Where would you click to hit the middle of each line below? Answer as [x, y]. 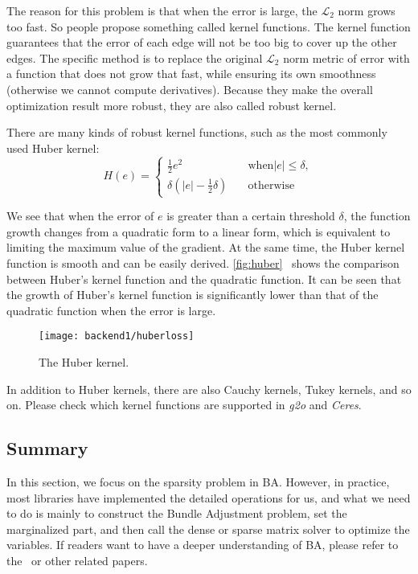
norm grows [367, 10]
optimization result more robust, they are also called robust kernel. [172, 105]
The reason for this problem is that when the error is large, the [162, 10]
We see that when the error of [80, 216]
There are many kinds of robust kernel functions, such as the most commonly [197, 132]
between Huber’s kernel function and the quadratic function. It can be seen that [204, 279]
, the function [377, 216]
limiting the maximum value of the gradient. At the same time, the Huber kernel [206, 247]
